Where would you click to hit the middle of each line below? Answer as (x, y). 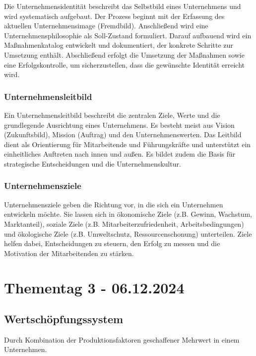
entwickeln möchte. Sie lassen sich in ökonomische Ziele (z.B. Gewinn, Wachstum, (128, 214)
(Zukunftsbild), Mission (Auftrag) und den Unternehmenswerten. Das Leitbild (123, 134)
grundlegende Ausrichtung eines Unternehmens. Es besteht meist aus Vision (119, 125)
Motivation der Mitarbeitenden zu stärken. (69, 253)
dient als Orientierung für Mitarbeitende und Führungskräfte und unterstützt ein (128, 144)
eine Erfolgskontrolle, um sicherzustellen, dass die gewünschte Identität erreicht (124, 64)
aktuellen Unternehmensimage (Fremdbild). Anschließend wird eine (106, 26)
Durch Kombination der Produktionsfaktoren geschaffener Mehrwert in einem (122, 339)
